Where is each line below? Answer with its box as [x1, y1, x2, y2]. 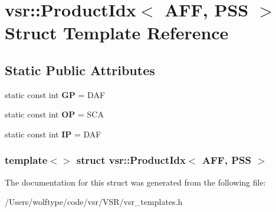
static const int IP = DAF [5, 127, 101, 140]
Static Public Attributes [5, 60, 155, 79]
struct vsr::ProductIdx [76, 153, 186, 167]
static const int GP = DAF [5, 88, 106, 100]
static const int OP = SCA [5, 108, 104, 120]
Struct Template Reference [5, 21, 229, 45]
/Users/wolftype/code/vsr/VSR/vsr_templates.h [5, 196, 183, 208]
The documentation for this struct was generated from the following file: [5, 176, 266, 188]
